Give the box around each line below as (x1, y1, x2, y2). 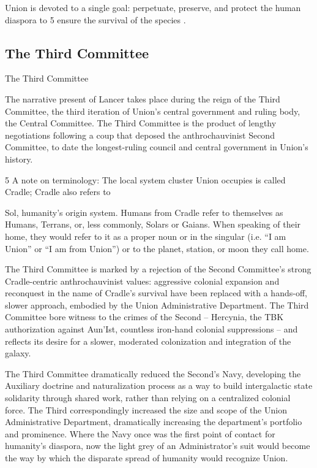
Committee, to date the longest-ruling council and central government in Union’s (5, 140, 308, 153)
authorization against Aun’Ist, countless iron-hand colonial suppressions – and (5, 323, 298, 336)
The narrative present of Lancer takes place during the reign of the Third (5, 92, 280, 105)
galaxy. (5, 347, 31, 359)
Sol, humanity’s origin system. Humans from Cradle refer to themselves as (5, 205, 283, 218)
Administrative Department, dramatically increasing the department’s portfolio (5, 415, 302, 428)
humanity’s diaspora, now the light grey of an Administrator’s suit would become (5, 439, 310, 452)
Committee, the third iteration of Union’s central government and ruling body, (5, 104, 300, 117)
